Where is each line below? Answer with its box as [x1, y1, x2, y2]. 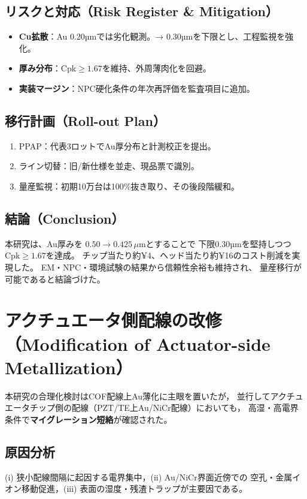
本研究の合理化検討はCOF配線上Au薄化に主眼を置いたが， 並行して [5, 389, 270, 402]
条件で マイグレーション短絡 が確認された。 [5, 413, 172, 425]
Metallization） [5, 354, 133, 379]
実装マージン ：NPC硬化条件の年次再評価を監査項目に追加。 [19, 82, 255, 94]
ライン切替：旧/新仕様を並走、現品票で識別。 [19, 160, 199, 172]
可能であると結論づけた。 [5, 272, 105, 285]
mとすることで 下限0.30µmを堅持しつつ [138, 237, 291, 249]
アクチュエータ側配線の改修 [5, 308, 222, 332]
